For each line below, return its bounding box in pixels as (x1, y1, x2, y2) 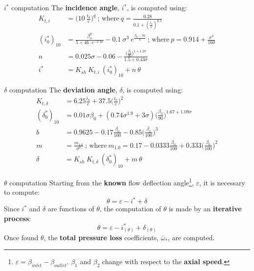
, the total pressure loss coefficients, (43, 232, 159, 243)
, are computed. (168, 232, 215, 243)
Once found (4, 232, 39, 243)
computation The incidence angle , (11, 2, 120, 12)
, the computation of (100, 203, 161, 214)
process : (4, 213, 31, 223)
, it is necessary (199, 177, 245, 187)
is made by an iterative (169, 203, 242, 214)
